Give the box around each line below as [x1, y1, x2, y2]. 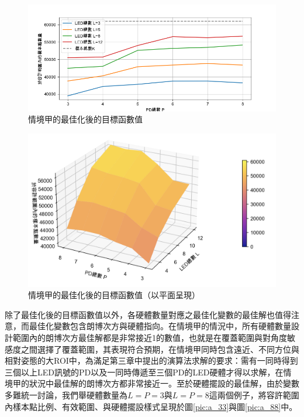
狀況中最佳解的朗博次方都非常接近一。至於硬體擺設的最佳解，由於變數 [29, 377, 299, 389]
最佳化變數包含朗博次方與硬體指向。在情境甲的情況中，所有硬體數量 [29, 320, 291, 332]
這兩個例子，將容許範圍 [209, 389, 299, 401]
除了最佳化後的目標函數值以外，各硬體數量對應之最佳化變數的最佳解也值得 [5, 308, 291, 320]
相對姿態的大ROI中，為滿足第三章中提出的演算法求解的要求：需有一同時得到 [5, 354, 298, 367]
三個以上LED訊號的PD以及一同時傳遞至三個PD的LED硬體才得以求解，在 [5, 365, 284, 378]
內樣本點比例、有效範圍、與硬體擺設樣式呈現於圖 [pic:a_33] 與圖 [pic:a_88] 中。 [5, 400, 298, 412]
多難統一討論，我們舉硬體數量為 [5, 389, 127, 401]
